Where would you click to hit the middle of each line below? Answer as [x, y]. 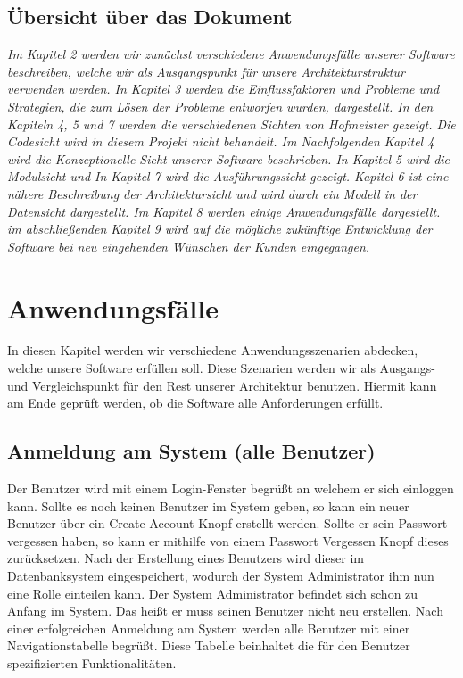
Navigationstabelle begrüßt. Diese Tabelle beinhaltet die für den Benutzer [209, 645]
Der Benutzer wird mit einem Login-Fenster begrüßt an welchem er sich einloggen [231, 488]
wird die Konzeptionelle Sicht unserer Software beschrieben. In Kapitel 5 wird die [229, 158]
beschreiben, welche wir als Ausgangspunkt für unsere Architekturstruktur [206, 71]
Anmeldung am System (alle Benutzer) [191, 451]
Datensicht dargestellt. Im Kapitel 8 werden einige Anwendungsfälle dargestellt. [224, 211]
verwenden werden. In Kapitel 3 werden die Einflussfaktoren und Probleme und [223, 89]
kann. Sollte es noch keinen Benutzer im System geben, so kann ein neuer [208, 505]
